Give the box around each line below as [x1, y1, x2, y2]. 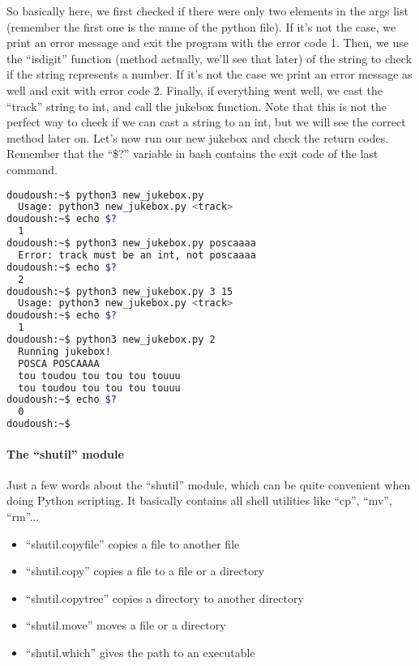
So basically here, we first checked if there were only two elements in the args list [6, 2, 408, 19]
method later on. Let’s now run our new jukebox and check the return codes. [6, 129, 389, 146]
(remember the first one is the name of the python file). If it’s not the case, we [6, 18, 396, 35]
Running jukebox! [18, 345, 111, 357]
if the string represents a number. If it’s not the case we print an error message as [6, 66, 413, 83]
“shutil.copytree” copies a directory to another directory [25, 589, 304, 606]
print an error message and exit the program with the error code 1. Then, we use [6, 34, 408, 51]
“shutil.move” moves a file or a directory [25, 617, 226, 634]
